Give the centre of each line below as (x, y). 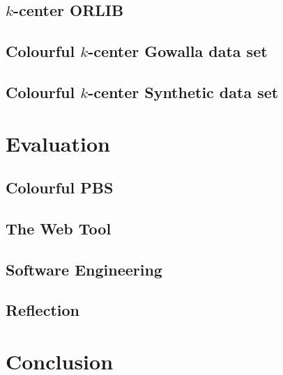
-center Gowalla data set (178, 51)
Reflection (43, 310)
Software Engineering (84, 269)
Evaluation (58, 143)
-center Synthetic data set (183, 91)
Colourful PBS (60, 187)
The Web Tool (59, 228)
